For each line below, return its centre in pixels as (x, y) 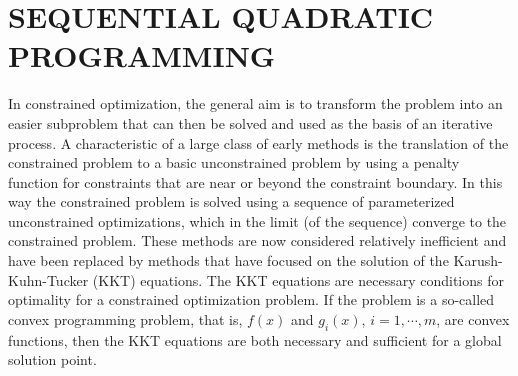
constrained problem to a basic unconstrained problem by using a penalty (234, 162)
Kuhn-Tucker (48, 279)
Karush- (478, 260)
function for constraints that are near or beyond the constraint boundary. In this (255, 181)
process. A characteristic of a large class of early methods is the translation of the (258, 142)
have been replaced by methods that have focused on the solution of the (228, 260)
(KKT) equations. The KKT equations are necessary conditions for (298, 279)
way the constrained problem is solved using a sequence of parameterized (231, 201)
